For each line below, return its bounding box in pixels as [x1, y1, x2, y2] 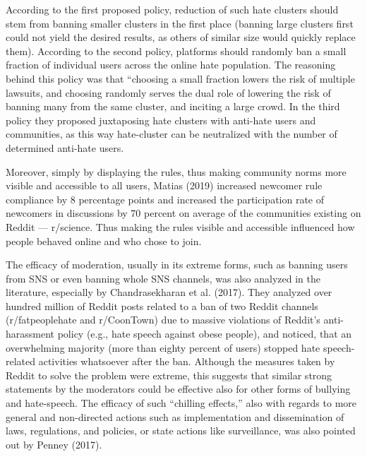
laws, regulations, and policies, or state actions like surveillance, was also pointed [6, 423, 356, 438]
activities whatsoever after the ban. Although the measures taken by [38, 354, 335, 369]
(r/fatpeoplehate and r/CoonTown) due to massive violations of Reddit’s [6, 312, 320, 327]
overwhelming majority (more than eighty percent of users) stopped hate [6, 340, 320, 355]
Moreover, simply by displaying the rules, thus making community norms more [6, 164, 347, 179]
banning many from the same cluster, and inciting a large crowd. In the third [6, 99, 340, 114]
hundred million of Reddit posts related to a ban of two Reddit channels [6, 298, 318, 313]
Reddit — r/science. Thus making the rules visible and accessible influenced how [6, 219, 355, 234]
